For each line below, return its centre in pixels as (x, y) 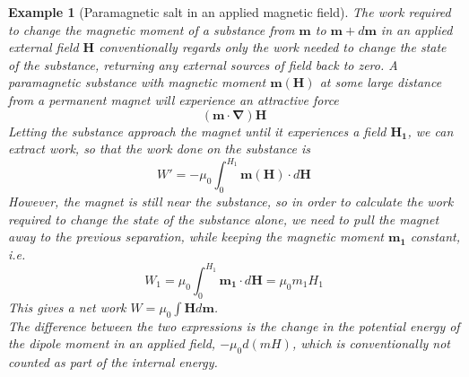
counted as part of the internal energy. (113, 361)
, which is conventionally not (371, 343)
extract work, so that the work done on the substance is (159, 149)
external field (43, 47)
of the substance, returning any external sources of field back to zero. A (203, 64)
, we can (430, 131)
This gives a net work (67, 307)
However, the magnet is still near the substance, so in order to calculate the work (231, 202)
